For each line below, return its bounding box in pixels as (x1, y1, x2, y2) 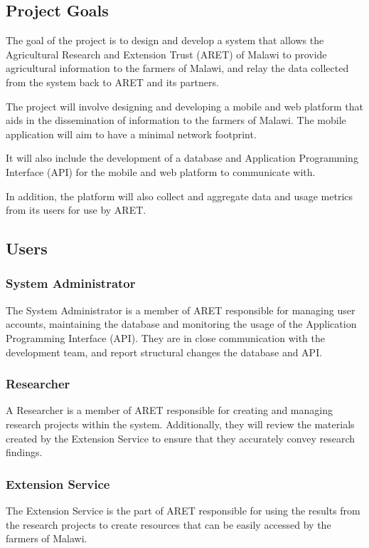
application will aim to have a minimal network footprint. (6, 126, 257, 141)
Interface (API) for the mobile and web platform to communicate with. (6, 164, 316, 179)
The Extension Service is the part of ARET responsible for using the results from (6, 502, 360, 517)
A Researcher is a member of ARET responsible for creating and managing (6, 403, 333, 418)
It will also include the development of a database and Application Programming (6, 150, 358, 165)
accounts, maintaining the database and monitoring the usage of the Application (6, 316, 357, 331)
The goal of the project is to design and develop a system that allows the (6, 33, 324, 48)
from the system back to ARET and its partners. (6, 74, 219, 89)
